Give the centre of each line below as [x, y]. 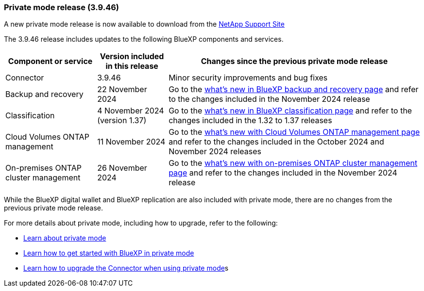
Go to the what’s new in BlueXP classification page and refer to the [290, 111]
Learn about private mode [65, 238]
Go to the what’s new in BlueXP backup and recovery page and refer [294, 89]
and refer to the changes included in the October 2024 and [276, 142]
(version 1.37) [122, 121]
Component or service [50, 61]
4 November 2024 [131, 111]
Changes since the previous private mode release [294, 61]
